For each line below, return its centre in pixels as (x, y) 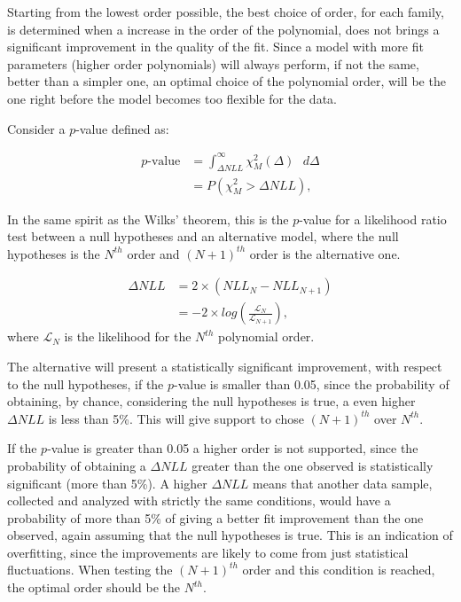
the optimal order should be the (94, 587)
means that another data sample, (343, 483)
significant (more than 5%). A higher (107, 483)
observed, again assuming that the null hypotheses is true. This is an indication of (230, 535)
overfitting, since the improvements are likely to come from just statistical (208, 552)
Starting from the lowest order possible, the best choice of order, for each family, (226, 12)
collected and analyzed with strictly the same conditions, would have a (199, 500)
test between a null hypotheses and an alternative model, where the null (203, 236)
